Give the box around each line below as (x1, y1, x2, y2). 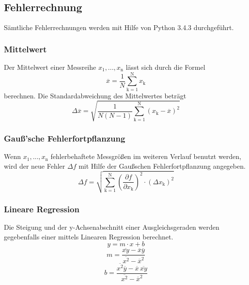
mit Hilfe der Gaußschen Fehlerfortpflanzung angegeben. (78, 160, 246, 171)
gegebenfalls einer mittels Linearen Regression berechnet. (4, 231, 173, 241)
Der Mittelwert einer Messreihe (4, 62, 96, 72)
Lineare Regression (4, 203, 79, 215)
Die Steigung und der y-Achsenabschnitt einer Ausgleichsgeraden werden (4, 222, 219, 232)
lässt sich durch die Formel (125, 62, 205, 72)
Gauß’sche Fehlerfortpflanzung (4, 132, 125, 144)
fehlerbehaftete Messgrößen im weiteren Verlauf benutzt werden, (50, 151, 242, 161)
